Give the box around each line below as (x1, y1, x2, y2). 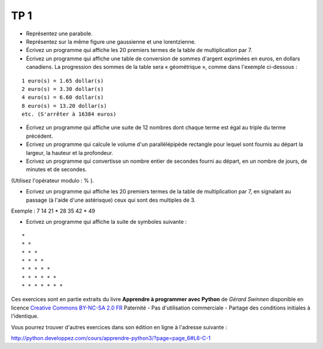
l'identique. (11, 312, 39, 320)
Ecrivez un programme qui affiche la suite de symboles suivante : (26, 218, 187, 226)
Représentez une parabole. (26, 30, 93, 37)
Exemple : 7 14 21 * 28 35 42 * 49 (11, 207, 96, 214)
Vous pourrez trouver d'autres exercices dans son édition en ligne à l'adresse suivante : (11, 323, 227, 330)
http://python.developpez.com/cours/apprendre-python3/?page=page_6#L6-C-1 (11, 335, 211, 342)
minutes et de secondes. (26, 166, 87, 173)
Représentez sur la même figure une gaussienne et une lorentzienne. (26, 38, 196, 45)
